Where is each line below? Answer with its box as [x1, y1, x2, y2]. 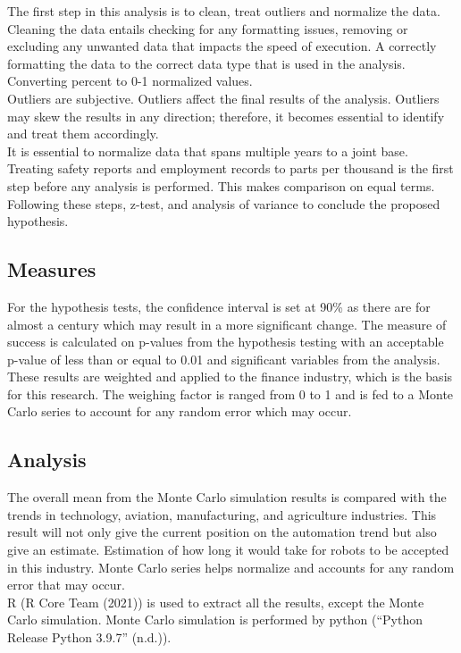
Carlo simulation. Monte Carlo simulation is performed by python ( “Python [7, 610, 423, 629]
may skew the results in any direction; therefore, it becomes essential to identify [7, 106, 445, 125]
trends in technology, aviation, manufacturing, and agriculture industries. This [7, 505, 437, 523]
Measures [7, 255, 96, 283]
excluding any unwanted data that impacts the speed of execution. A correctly [7, 37, 437, 55]
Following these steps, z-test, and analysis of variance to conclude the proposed [7, 194, 440, 213]
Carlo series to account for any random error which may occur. [7, 402, 352, 421]
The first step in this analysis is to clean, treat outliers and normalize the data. [7, 2, 440, 20]
